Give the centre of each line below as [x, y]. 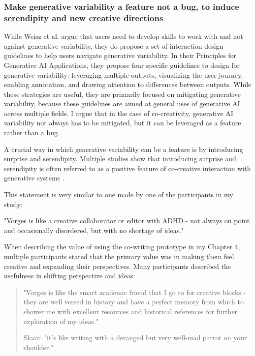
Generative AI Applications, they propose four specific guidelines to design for [122, 65]
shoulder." [38, 347]
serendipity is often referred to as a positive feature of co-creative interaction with [127, 168]
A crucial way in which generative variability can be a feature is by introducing [124, 149]
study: [13, 204]
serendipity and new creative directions [84, 17]
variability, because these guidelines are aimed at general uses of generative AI [122, 104]
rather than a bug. [32, 133]
